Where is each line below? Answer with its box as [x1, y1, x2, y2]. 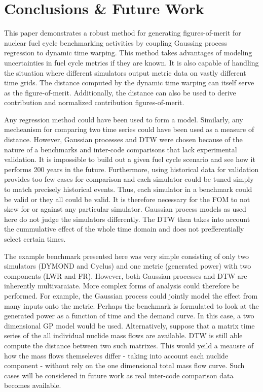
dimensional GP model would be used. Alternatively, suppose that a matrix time [4, 320, 255, 331]
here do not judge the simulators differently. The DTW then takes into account [4, 213, 250, 224]
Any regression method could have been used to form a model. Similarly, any [4, 114, 243, 124]
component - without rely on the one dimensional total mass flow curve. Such [4, 360, 245, 371]
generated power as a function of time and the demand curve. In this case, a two [4, 310, 254, 321]
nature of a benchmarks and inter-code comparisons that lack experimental [4, 144, 237, 154]
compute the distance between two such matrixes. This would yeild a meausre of [4, 340, 254, 350]
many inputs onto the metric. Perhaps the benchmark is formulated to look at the [4, 300, 259, 311]
